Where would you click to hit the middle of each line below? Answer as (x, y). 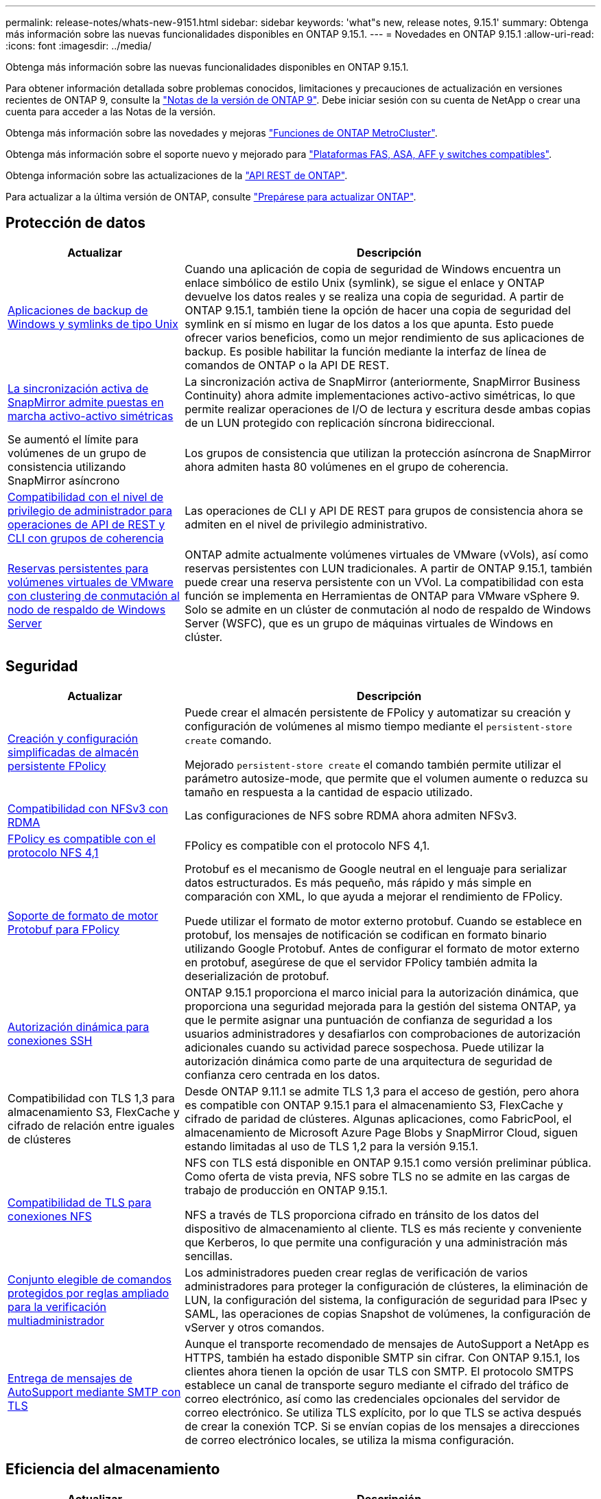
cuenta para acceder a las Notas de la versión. (111, 112)
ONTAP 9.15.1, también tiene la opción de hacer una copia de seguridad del (378, 310)
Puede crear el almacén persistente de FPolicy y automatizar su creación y (378, 712)
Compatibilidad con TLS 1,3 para (91, 1098)
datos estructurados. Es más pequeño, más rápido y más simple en (358, 882)
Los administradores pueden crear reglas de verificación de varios (356, 1272)
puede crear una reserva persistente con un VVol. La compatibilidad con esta (384, 582)
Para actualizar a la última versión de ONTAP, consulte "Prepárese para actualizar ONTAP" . (211, 197)
